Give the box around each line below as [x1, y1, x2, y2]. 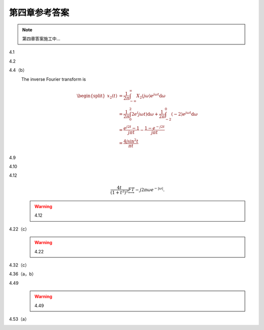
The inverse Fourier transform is [21, 76, 86, 82]
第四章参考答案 [9, 7, 69, 18]
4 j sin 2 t [123, 138, 139, 144]
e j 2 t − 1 [123, 124, 139, 131]
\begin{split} [76, 93, 106, 99]
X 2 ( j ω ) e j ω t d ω [136, 92, 166, 100]
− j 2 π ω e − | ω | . [135, 186, 165, 192]
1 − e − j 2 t [144, 124, 165, 131]
